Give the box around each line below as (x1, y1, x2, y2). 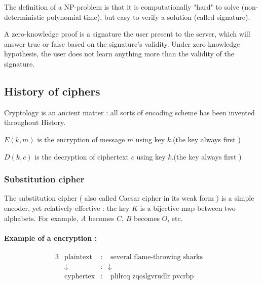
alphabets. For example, (4, 212, 79, 223)
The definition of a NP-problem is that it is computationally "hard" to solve (4, 2, 240, 12)
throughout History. (4, 117, 66, 128)
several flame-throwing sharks (110, 253, 203, 261)
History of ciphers (4, 83, 100, 99)
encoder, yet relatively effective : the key (4, 202, 130, 213)
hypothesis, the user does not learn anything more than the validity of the (4, 48, 234, 59)
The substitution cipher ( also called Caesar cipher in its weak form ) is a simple (4, 193, 254, 203)
